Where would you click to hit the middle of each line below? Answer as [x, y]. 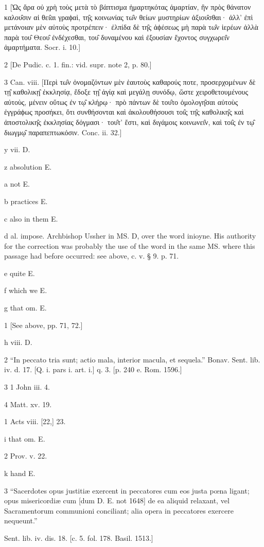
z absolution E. [28, 166]
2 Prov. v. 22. [26, 456]
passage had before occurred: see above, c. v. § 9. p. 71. [92, 256]
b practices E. [26, 201]
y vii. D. [17, 149]
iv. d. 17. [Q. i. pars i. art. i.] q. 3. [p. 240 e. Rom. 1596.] [93, 369]
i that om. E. [25, 438]
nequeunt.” [21, 521]
